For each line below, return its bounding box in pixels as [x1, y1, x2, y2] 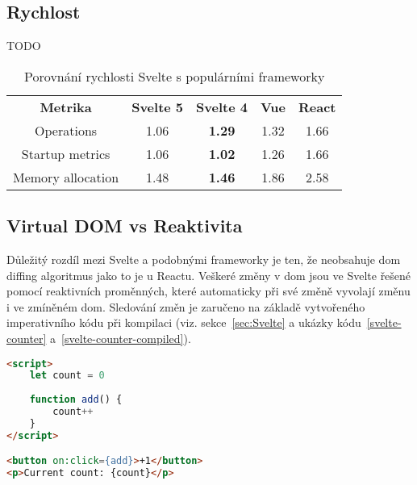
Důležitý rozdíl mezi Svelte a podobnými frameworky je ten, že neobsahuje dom [6, 251, 401, 267]
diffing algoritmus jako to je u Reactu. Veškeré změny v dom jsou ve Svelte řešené [6, 266, 411, 283]
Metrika [40, 97, 92, 116]
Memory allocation [13, 167, 119, 186]
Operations [35, 120, 98, 140]
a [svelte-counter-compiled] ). [50, 329, 191, 346]
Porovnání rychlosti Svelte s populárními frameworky [24, 66, 325, 86]
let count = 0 [29, 370, 105, 382]
